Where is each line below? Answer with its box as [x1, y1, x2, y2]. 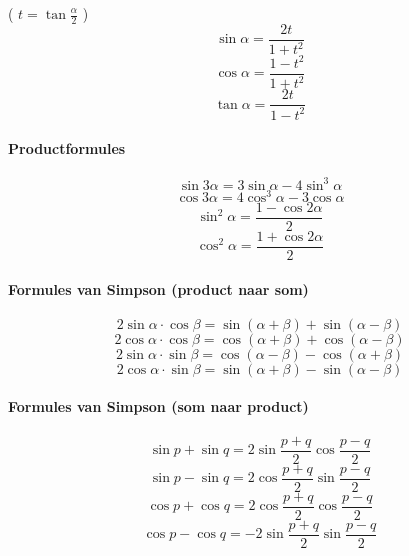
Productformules [8, 138, 126, 159]
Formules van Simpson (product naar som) [8, 278, 309, 299]
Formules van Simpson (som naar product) [8, 396, 309, 417]
